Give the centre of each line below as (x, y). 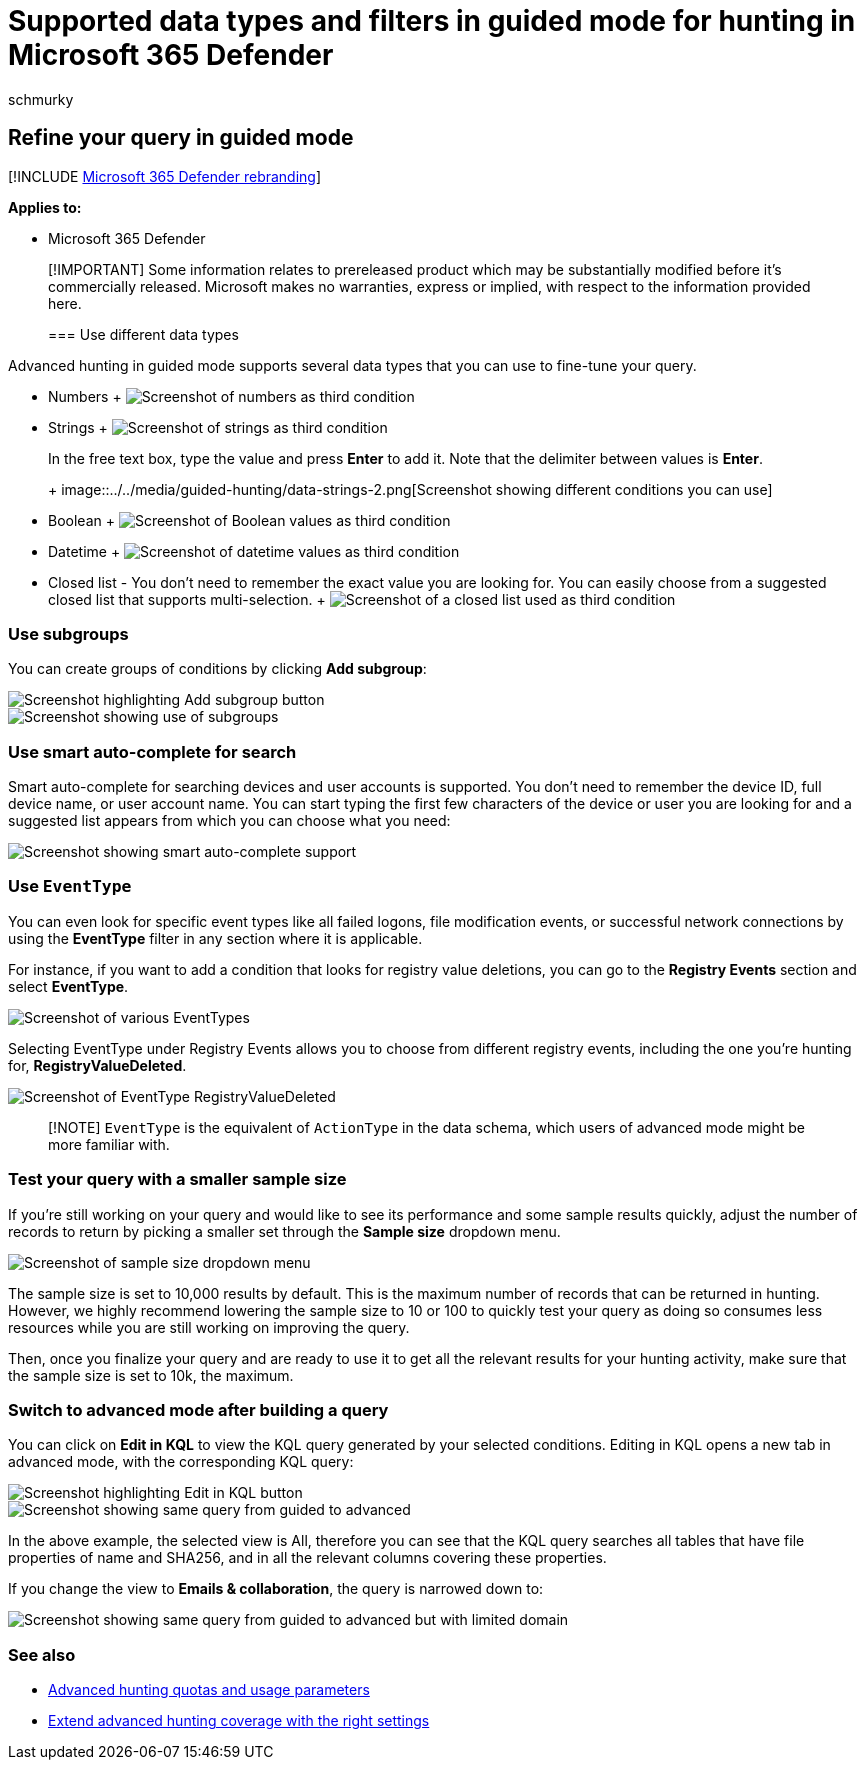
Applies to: (45, 207)
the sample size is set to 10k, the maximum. (151, 1375)
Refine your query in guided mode (181, 138)
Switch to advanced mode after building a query (198, 1409)
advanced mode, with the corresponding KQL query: (181, 1462)
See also (42, 1654)
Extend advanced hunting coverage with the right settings (239, 1721)
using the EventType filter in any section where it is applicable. (215, 938)
